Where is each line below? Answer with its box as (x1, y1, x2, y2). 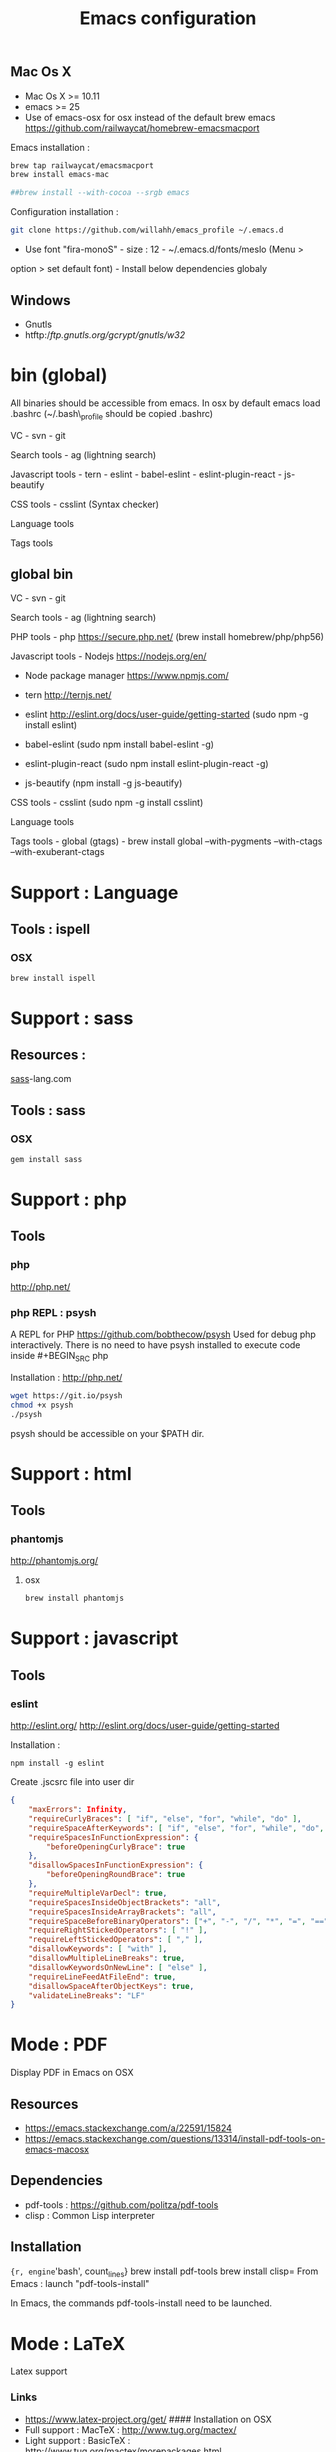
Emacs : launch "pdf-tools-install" (10, 2278, 150, 2290)
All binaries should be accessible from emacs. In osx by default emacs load (10, 397, 321, 409)
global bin (10, 566, 74, 583)
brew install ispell (10, 973, 97, 984)
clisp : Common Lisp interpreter (24, 2209, 155, 2221)
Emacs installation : (10, 141, 90, 153)
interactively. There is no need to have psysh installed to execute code (10, 1339, 301, 1351)
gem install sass (10, 1155, 83, 1165)
